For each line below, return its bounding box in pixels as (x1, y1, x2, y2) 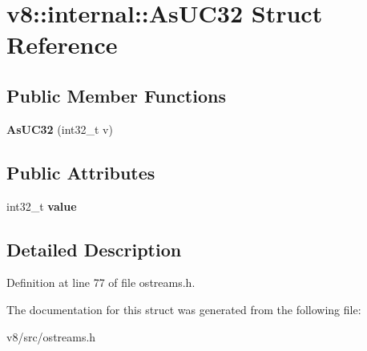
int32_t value (6, 197, 77, 214)
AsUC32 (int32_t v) (6, 120, 113, 137)
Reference (6, 28, 118, 61)
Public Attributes (6, 159, 155, 184)
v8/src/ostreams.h (6, 328, 96, 345)
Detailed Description (6, 236, 182, 261)
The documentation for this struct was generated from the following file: (6, 301, 361, 317)
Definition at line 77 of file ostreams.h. (6, 274, 196, 291)
